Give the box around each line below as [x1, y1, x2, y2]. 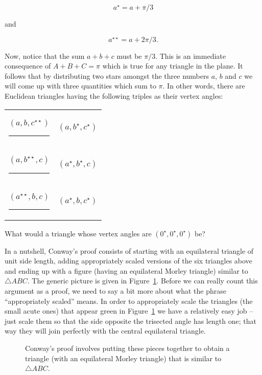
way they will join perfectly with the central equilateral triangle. [5, 325, 206, 336]
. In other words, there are [162, 80, 245, 91]
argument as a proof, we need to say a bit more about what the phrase [5, 285, 226, 296]
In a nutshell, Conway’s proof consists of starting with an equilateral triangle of [5, 245, 254, 256]
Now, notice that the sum [5, 50, 85, 61]
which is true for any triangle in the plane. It [102, 60, 243, 71]
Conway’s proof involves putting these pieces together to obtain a [25, 342, 230, 353]
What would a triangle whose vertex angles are [5, 228, 152, 238]
